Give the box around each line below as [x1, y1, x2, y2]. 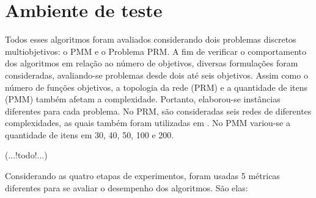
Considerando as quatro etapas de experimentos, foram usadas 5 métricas [5, 169, 280, 182]
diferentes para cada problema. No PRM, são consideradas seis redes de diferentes [5, 104, 312, 117]
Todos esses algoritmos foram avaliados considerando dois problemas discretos [5, 33, 296, 46]
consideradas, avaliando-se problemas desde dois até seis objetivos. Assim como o [5, 68, 308, 81]
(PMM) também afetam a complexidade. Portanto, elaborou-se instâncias [5, 93, 281, 105]
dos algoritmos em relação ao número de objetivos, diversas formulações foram [5, 57, 298, 69]
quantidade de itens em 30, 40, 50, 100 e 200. [5, 128, 174, 141]
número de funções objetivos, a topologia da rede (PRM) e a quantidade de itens [5, 80, 307, 93]
